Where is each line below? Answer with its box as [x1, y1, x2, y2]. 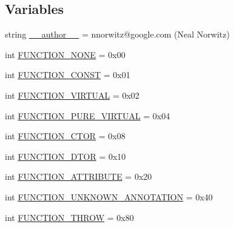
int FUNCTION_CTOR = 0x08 [5, 130, 125, 142]
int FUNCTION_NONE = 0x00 [5, 48, 125, 61]
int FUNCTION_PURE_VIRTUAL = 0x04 [5, 109, 170, 122]
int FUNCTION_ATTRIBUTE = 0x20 [5, 170, 152, 183]
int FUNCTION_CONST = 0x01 [5, 68, 130, 81]
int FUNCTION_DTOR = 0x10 [5, 150, 126, 162]
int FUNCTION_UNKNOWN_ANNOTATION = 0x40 [5, 190, 213, 203]
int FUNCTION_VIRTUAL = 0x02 [5, 88, 139, 101]
